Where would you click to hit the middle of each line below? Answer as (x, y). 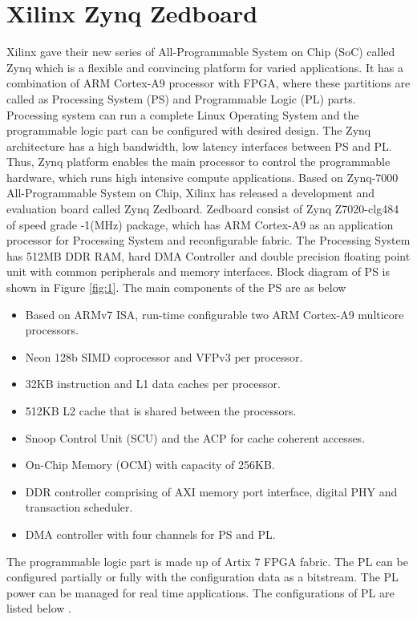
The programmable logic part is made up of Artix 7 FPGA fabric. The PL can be (207, 561)
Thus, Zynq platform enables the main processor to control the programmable (198, 162)
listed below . (39, 608)
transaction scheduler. (79, 507)
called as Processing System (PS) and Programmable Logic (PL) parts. (181, 98)
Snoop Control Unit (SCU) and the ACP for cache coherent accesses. (195, 437)
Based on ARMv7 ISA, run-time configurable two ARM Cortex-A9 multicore (215, 314)
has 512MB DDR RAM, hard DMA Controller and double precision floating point (208, 255)
